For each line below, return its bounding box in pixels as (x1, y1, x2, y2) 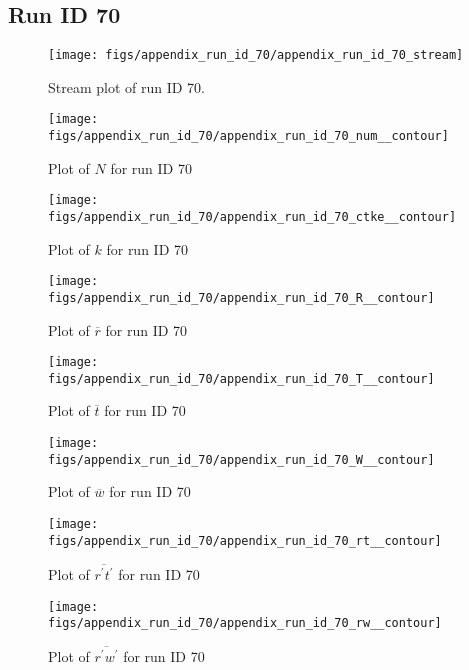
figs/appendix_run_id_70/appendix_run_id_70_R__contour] (48, 290, 435, 305)
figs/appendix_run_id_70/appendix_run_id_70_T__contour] (48, 371, 435, 386)
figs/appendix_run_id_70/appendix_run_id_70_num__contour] (48, 129, 449, 144)
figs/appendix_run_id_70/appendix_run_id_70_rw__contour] (48, 616, 442, 631)
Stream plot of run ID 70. (48, 76, 206, 97)
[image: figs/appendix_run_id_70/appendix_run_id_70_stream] (48, 48, 464, 63)
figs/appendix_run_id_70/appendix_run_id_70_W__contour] (48, 452, 435, 467)
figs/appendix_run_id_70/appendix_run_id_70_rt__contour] (48, 533, 442, 548)
